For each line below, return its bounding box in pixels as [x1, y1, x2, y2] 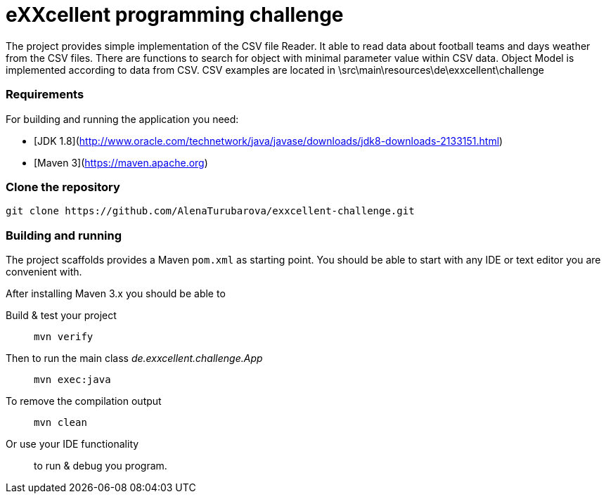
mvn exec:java [34, 374, 111, 385]
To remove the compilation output [6, 395, 162, 407]
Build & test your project [6, 309, 117, 321]
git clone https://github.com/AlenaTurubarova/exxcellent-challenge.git [6, 205, 415, 217]
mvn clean [34, 417, 87, 428]
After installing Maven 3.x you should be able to [6, 287, 226, 299]
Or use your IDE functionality [6, 438, 139, 450]
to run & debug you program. [34, 460, 167, 472]
